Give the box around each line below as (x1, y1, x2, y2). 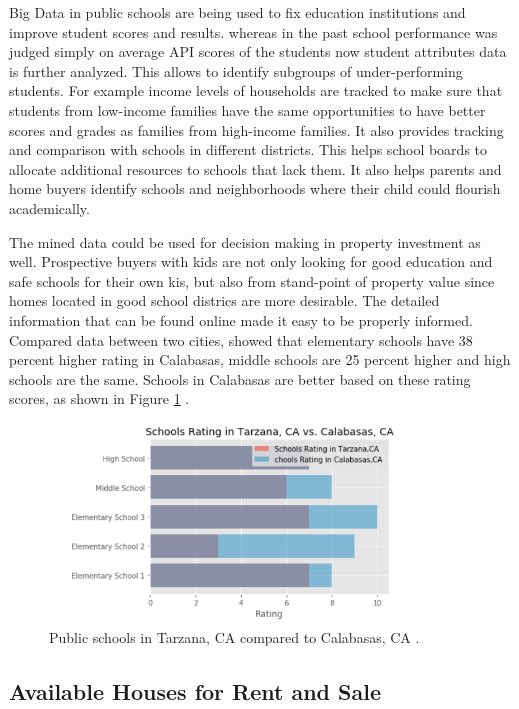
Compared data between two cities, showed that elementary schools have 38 (9, 329, 473, 350)
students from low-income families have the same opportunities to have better (9, 99, 486, 120)
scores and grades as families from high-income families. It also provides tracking (9, 119, 504, 140)
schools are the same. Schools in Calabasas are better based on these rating (9, 368, 471, 389)
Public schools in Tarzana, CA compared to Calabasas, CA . (49, 627, 420, 648)
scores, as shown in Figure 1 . (9, 388, 190, 409)
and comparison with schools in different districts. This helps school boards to (9, 139, 488, 160)
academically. (9, 197, 90, 218)
